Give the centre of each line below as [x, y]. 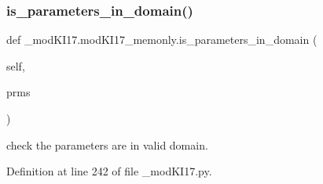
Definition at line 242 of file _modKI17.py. [109, 171]
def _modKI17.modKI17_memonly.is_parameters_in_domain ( [162, 40]
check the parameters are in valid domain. [107, 144]
